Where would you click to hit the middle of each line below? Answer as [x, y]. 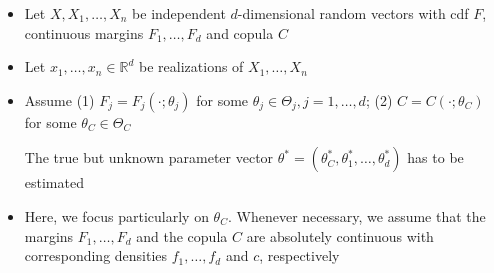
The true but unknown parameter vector [149, 157]
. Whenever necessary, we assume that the [356, 215]
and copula [240, 32]
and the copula [182, 235]
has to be [435, 157]
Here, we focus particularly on [116, 215]
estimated [54, 182]
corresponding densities [96, 255]
